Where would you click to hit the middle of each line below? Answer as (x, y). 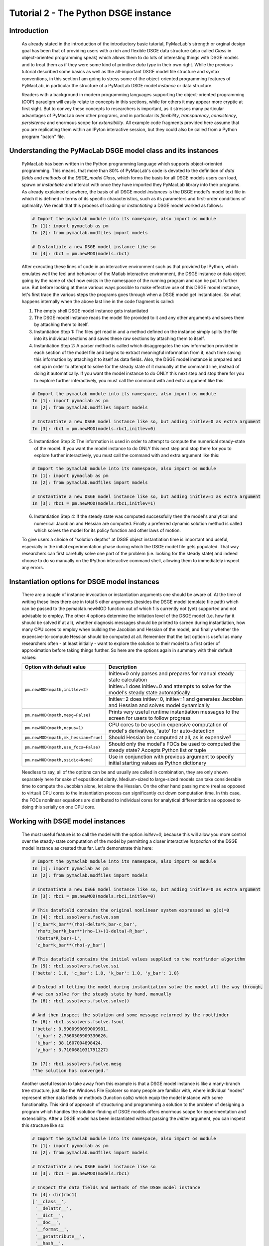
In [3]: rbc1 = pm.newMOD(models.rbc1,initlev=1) (94, 504)
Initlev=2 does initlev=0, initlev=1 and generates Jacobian (176, 699)
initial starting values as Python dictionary (157, 763)
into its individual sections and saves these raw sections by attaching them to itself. (120, 338)
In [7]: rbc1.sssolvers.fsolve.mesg (77, 1064)
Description (123, 667)
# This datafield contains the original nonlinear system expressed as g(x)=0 (131, 910)
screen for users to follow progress (150, 718)
